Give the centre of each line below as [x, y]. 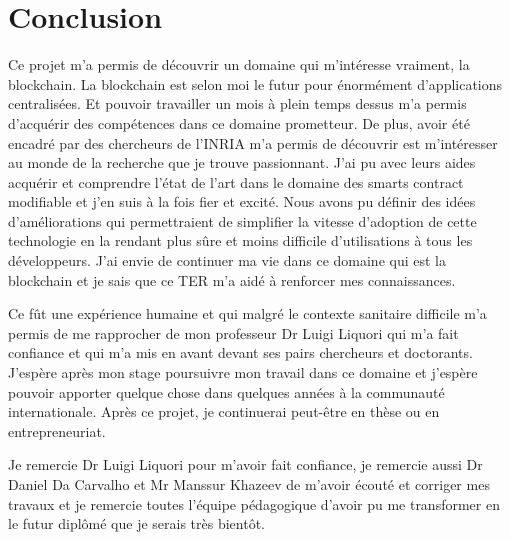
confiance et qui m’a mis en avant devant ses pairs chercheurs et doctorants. [240, 352]
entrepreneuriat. [57, 430]
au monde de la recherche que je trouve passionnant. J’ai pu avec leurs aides [242, 162]
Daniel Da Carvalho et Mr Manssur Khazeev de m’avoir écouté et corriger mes [249, 484]
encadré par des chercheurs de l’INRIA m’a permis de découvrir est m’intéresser [253, 142]
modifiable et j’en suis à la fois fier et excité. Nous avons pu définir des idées [242, 201]
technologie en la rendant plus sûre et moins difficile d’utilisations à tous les [240, 240]
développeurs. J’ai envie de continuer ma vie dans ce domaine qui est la [227, 260]
